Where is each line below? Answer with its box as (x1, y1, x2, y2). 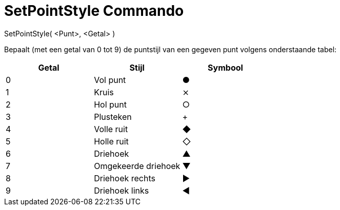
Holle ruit (94, 136, 129, 146)
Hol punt (94, 99, 127, 110)
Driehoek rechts (94, 173, 155, 183)
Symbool (208, 62, 243, 73)
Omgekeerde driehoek (94, 160, 181, 171)
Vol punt (94, 74, 126, 85)
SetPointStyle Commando (4, 2, 184, 19)
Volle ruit (94, 123, 128, 134)
